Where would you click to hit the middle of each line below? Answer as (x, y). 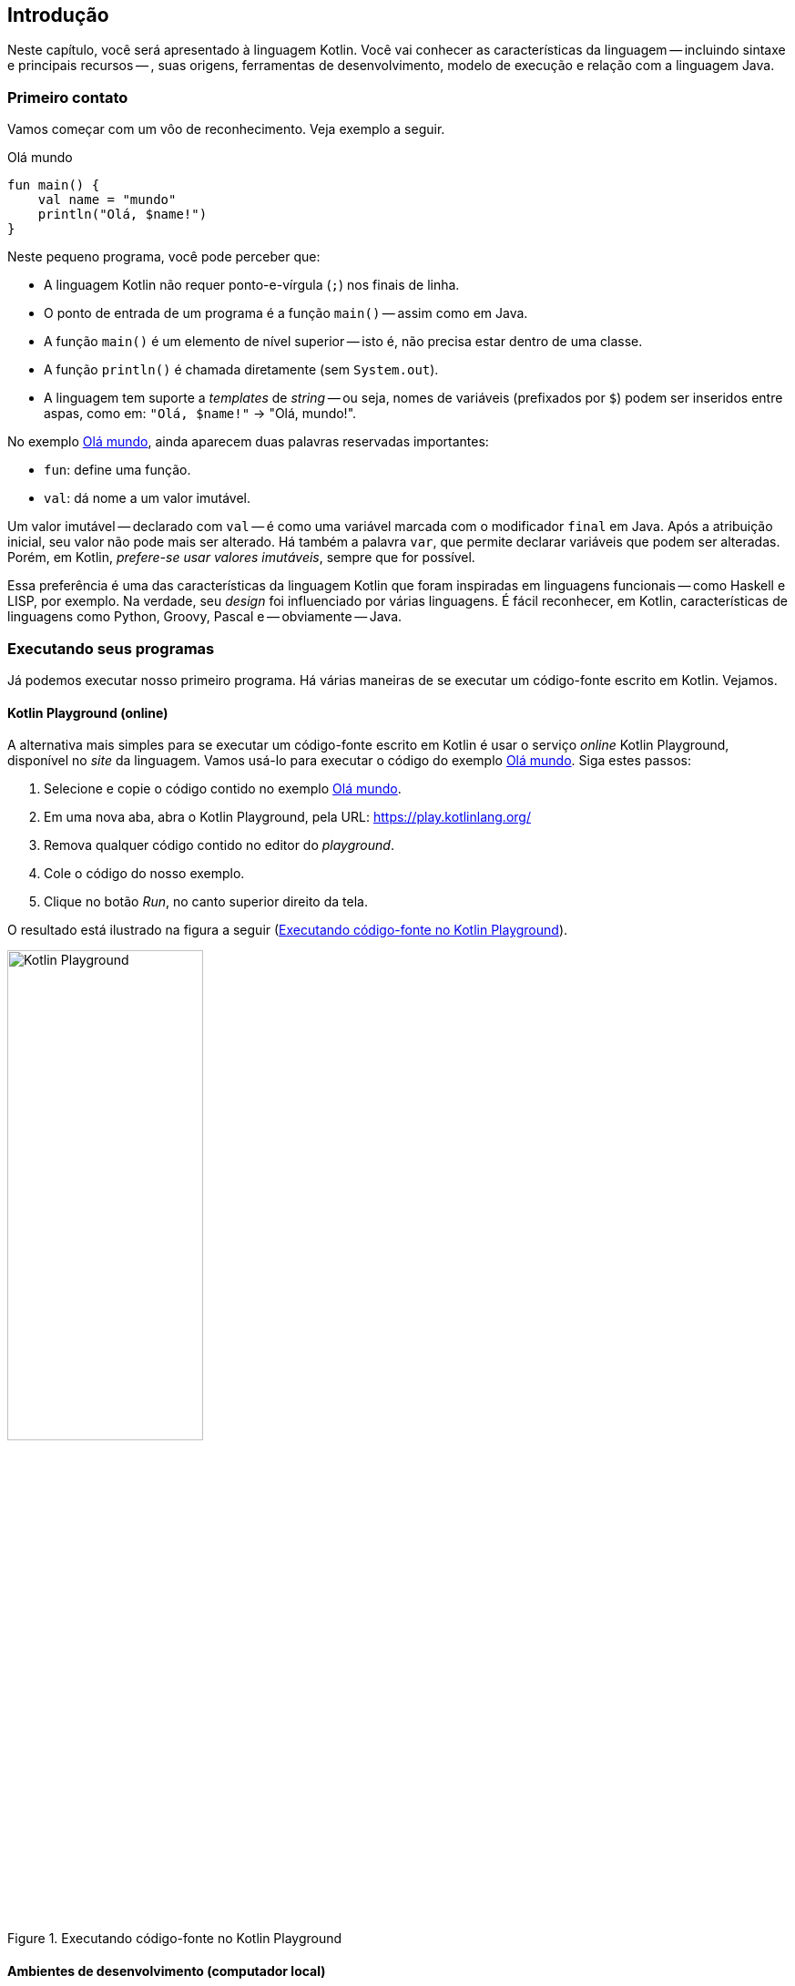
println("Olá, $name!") (122, 215)
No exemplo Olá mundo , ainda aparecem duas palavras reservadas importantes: (248, 442)
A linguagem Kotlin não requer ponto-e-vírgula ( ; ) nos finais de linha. (252, 285)
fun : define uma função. (117, 470)
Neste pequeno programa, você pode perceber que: (164, 257)
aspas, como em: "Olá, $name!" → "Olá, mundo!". (200, 414)
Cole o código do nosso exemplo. (144, 874)
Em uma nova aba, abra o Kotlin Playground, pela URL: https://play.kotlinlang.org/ (287, 817)
